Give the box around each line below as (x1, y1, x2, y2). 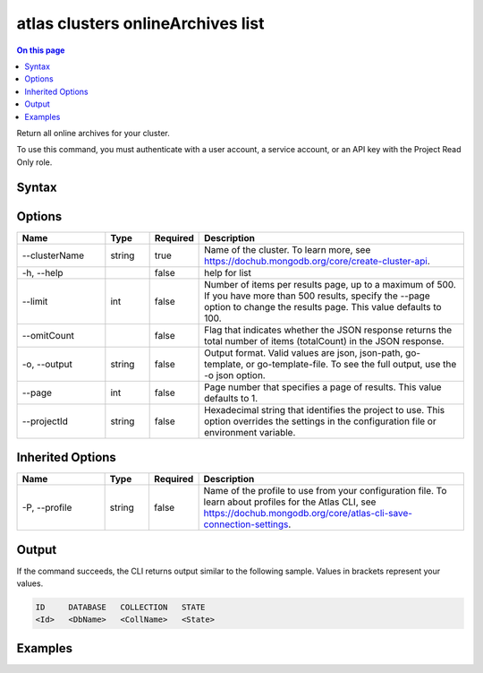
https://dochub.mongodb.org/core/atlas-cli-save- (203, 507, 413, 520)
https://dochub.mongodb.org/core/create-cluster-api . (204, 255, 431, 267)
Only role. (16, 157, 53, 168)
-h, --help (21, 266, 64, 279)
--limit (21, 295, 48, 307)
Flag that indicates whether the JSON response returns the (204, 324, 453, 336)
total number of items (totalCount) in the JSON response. (204, 334, 445, 347)
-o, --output (21, 358, 73, 370)
